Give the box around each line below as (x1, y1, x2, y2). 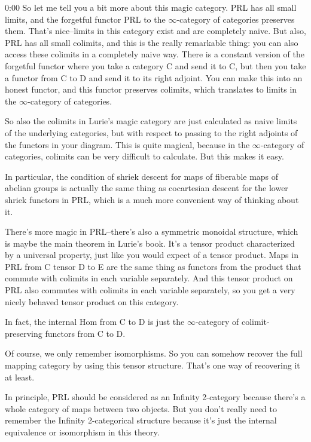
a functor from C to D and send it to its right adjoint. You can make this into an (5, 71, 303, 84)
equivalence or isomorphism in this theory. (5, 426, 160, 438)
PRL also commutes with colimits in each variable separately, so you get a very (5, 284, 295, 296)
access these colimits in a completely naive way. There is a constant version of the (5, 48, 305, 60)
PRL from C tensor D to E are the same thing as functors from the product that (5, 260, 301, 272)
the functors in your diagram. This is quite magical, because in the (5, 138, 250, 151)
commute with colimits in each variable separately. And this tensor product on (5, 272, 293, 284)
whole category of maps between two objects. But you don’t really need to (5, 402, 277, 415)
